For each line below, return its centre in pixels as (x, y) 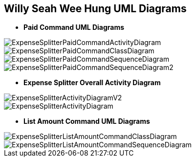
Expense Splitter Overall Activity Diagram (92, 83)
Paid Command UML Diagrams (74, 27)
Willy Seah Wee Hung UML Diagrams (95, 9)
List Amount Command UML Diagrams (87, 121)
